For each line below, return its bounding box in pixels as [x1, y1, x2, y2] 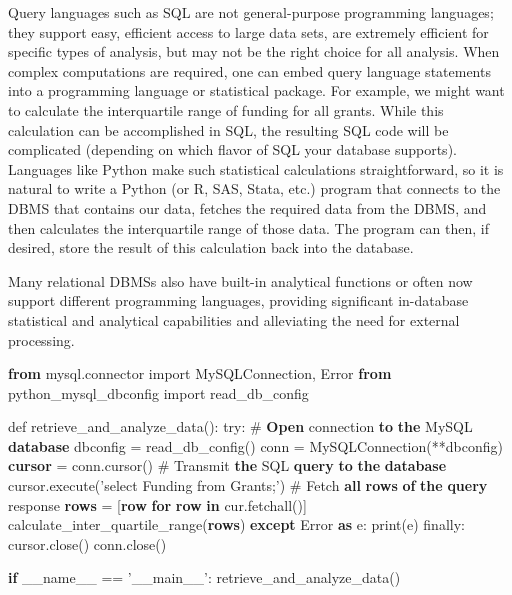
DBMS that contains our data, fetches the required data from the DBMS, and [8, 197, 487, 218]
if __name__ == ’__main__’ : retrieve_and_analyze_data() [8, 567, 401, 588]
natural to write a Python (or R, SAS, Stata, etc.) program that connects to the [8, 178, 501, 199]
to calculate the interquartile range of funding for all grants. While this [8, 99, 444, 120]
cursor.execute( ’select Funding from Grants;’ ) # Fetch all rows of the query [8, 475, 488, 496]
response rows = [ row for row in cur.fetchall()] [8, 494, 307, 515]
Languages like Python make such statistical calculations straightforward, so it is [8, 158, 504, 179]
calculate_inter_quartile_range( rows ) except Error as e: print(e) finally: [8, 514, 465, 535]
